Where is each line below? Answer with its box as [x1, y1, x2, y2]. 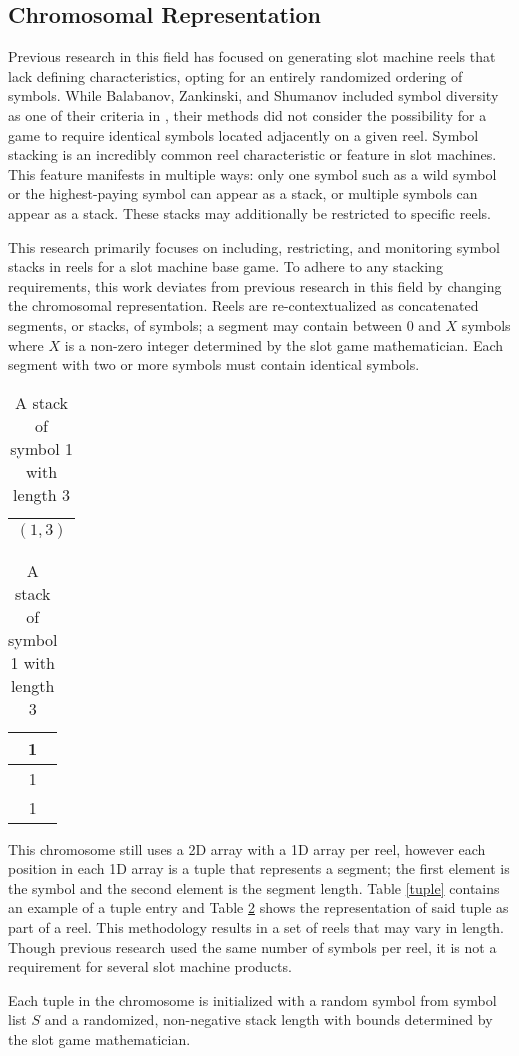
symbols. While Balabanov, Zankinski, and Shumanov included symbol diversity [8, 85, 499, 106]
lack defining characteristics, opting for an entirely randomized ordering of [8, 65, 463, 86]
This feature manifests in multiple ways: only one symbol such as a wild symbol [8, 163, 497, 184]
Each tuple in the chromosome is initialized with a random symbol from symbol [8, 989, 497, 1010]
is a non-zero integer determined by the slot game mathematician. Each [64, 334, 504, 355]
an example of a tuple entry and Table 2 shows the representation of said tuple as [8, 897, 509, 918]
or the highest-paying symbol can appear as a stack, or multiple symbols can [8, 183, 478, 204]
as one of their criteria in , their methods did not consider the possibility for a [8, 104, 487, 125]
